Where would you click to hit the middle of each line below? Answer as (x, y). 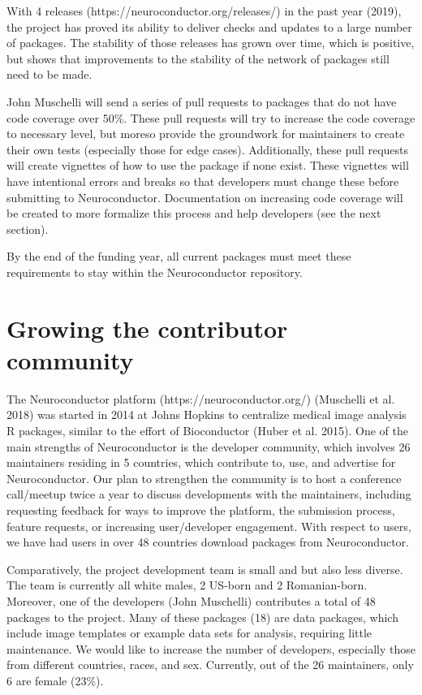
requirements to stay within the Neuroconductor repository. (155, 272)
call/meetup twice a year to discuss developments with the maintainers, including (209, 494)
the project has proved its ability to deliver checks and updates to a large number (209, 26)
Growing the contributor (147, 328)
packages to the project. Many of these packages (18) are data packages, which (202, 617)
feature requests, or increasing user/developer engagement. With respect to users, (209, 526)
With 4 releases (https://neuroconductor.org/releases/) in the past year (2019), (204, 11)
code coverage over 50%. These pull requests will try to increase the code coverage (211, 117)
